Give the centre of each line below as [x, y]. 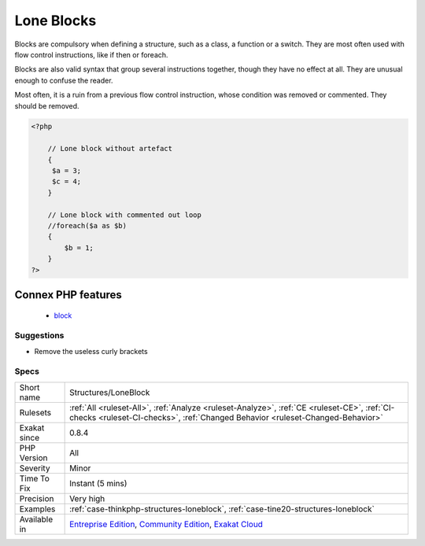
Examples [37, 509]
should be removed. [47, 105]
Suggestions [39, 336]
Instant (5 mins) [98, 483]
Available [36, 519]
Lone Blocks [55, 20]
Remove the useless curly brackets [91, 351]
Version [33, 458]
